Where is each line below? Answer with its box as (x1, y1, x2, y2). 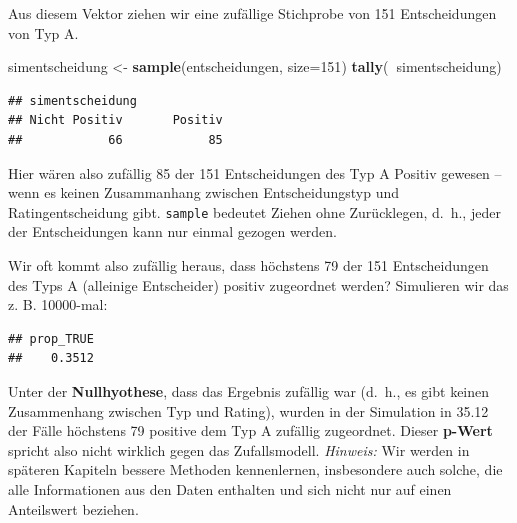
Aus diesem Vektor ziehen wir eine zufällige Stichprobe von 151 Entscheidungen (8, 3, 497, 23)
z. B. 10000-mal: (8, 294, 108, 315)
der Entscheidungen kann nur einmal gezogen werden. (8, 221, 338, 242)
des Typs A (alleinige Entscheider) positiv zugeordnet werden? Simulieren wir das (8, 274, 509, 295)
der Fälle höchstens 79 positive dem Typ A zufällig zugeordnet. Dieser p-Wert (8, 420, 493, 441)
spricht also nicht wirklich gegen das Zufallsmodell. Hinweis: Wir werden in (8, 439, 470, 460)
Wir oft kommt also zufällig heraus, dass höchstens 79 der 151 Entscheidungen (8, 255, 489, 275)
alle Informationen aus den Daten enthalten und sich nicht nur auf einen (8, 478, 452, 499)
